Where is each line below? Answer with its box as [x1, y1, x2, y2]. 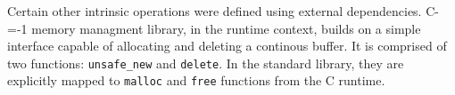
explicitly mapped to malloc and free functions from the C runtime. [7, 71, 385, 90]
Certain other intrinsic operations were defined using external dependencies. [7, 2, 422, 20]
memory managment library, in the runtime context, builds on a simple [31, 19, 421, 37]
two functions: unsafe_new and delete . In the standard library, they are [7, 53, 404, 72]
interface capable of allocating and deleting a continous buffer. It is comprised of [7, 36, 447, 55]
